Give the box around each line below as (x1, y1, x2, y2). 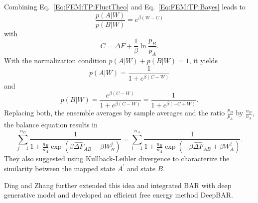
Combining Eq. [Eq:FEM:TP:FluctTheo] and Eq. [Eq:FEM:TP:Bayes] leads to (4, 1, 246, 11)
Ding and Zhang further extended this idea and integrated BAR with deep (4, 180, 232, 190)
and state (127, 163, 155, 173)
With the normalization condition (4, 55, 107, 66)
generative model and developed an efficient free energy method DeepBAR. (4, 190, 233, 200)
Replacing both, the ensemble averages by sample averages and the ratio (4, 107, 225, 118)
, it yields (189, 55, 218, 66)
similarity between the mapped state (4, 163, 116, 173)
